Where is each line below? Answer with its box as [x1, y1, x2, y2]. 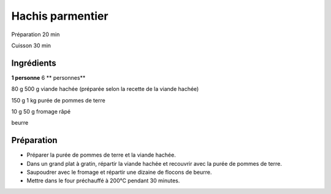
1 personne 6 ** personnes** [11, 74, 86, 81]
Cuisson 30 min [11, 42, 51, 49]
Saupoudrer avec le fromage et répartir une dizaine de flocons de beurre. [26, 169, 212, 176]
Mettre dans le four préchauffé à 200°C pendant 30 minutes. [26, 177, 180, 184]
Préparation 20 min [11, 31, 60, 38]
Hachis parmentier [11, 9, 108, 23]
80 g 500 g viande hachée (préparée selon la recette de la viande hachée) [11, 85, 199, 93]
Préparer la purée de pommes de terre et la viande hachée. [26, 151, 176, 159]
